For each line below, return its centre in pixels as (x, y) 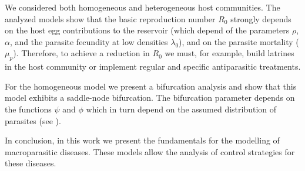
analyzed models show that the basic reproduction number (110, 18)
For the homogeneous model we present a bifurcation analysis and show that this (151, 86)
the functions (28, 109)
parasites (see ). (33, 120)
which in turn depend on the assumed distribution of (181, 109)
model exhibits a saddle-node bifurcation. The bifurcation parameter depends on (150, 98)
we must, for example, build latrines (229, 53)
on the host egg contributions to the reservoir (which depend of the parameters (147, 30)
